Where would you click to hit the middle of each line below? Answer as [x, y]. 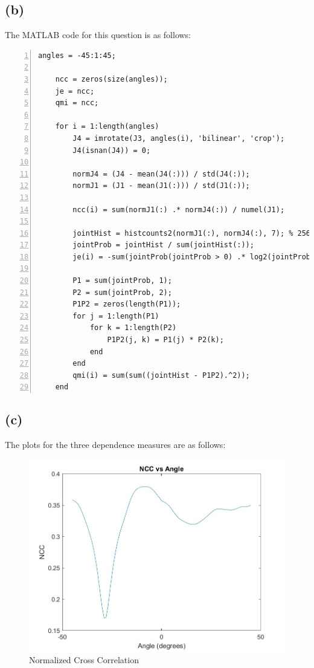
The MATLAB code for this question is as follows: [98, 35]
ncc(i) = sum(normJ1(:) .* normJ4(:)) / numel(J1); [179, 209]
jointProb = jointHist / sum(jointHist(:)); [163, 245]
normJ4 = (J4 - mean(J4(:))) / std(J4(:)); [161, 174]
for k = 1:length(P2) [133, 328]
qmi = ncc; [77, 103]
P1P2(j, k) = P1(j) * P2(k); [165, 340]
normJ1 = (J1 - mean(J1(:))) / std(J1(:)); [161, 186]
